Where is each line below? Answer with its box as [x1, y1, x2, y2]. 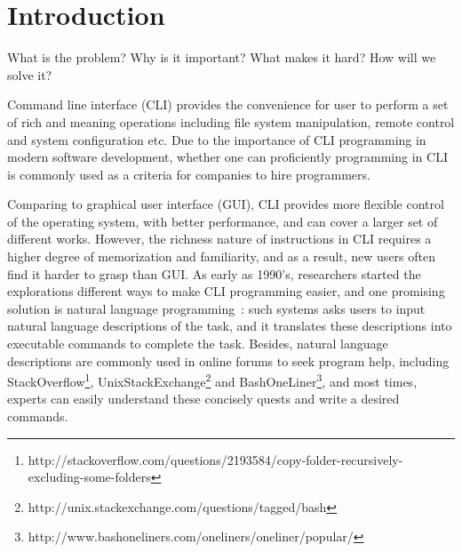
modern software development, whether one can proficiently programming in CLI [7, 148, 448, 166]
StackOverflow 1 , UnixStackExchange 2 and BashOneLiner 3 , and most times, [7, 370, 418, 390]
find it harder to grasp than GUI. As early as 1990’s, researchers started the [7, 264, 421, 283]
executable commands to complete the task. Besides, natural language [7, 334, 388, 353]
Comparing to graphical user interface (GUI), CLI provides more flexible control [7, 195, 444, 213]
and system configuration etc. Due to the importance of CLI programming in [7, 130, 426, 148]
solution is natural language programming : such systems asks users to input [7, 299, 426, 317]
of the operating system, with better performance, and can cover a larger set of [7, 212, 438, 230]
